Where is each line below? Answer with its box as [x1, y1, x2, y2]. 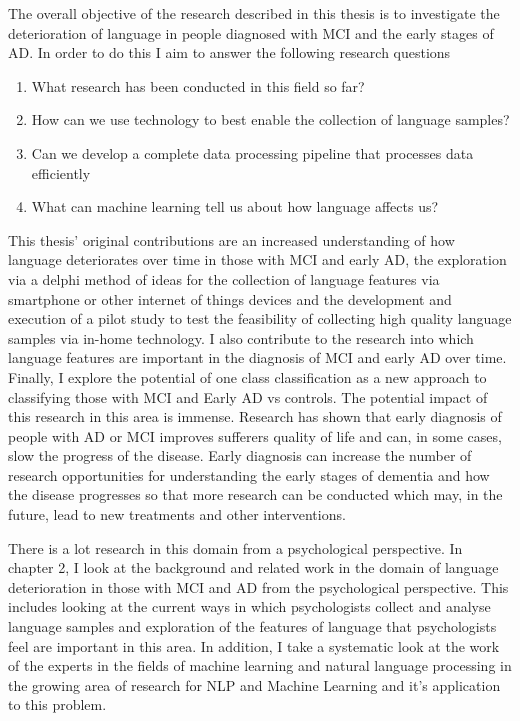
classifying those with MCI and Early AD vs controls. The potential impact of [8, 386, 488, 407]
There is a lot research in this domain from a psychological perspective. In [8, 537, 463, 558]
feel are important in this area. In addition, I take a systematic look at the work [8, 635, 500, 656]
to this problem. [8, 694, 107, 715]
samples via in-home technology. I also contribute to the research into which [8, 327, 474, 348]
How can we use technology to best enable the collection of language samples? [31, 109, 510, 130]
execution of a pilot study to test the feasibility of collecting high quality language [8, 308, 512, 329]
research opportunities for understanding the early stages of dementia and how [8, 464, 490, 485]
